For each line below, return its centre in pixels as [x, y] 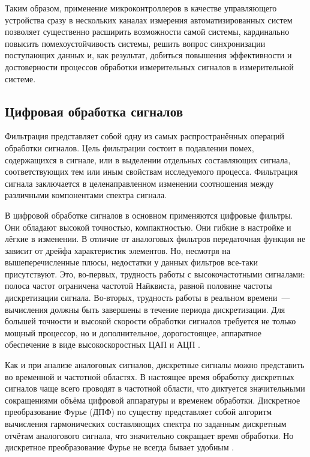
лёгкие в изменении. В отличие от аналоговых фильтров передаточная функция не [155, 239]
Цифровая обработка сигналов [94, 111]
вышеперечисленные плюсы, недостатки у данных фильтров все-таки [131, 262]
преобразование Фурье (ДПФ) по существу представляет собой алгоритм [139, 412]
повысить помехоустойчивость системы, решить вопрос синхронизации [135, 43]
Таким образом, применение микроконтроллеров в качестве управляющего [141, 8]
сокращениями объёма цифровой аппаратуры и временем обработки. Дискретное [153, 400]
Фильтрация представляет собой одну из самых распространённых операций [145, 136]
